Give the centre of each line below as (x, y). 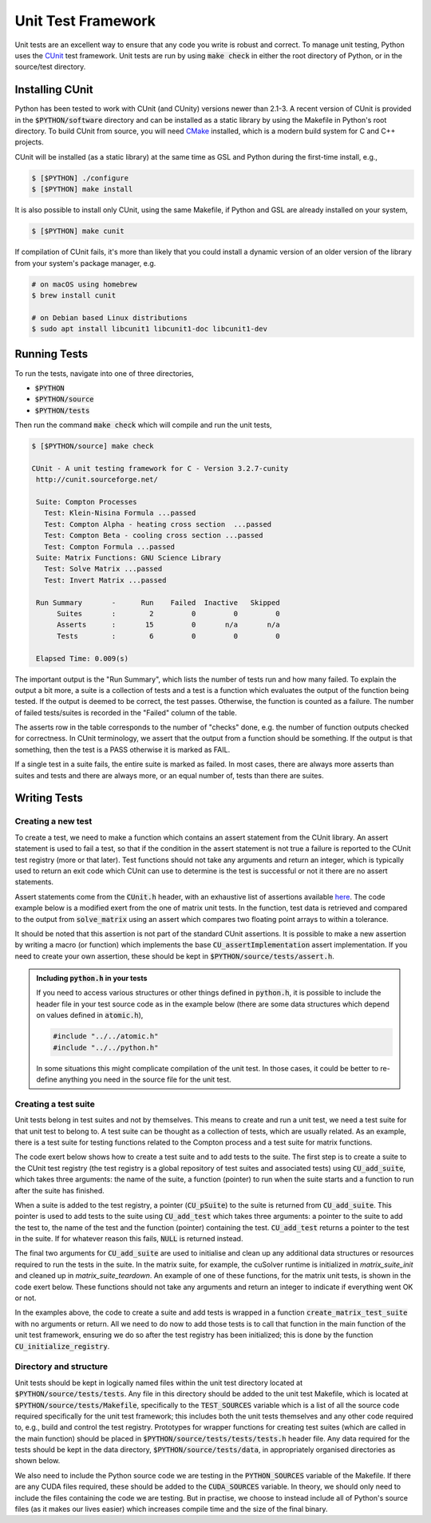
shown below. (38, 1461)
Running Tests (51, 354)
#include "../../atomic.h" (106, 1036)
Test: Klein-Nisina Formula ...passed (120, 513)
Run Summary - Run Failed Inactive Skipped (158, 602)
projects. (29, 142)
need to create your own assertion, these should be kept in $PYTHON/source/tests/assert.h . (174, 956)
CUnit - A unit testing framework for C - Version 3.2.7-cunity (160, 468)
